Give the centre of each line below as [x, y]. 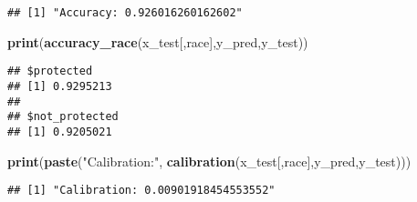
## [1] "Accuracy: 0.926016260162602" [125, 13]
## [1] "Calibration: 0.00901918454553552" [141, 191]
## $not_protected [63, 117]
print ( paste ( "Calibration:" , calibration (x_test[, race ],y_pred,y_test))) [209, 161]
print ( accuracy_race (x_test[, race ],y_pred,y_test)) [158, 41]
